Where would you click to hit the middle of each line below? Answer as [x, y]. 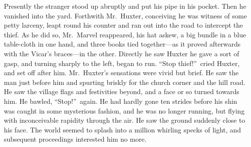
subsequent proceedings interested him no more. [75, 139]
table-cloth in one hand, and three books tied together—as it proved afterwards [122, 44]
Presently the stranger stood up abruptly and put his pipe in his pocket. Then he [125, 6]
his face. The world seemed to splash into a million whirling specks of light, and [123, 129]
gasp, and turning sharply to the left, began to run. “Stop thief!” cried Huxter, [122, 63]
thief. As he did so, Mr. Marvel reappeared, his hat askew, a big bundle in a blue [125, 34]
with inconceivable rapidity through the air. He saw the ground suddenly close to [125, 120]
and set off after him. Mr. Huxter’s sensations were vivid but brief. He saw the [121, 73]
